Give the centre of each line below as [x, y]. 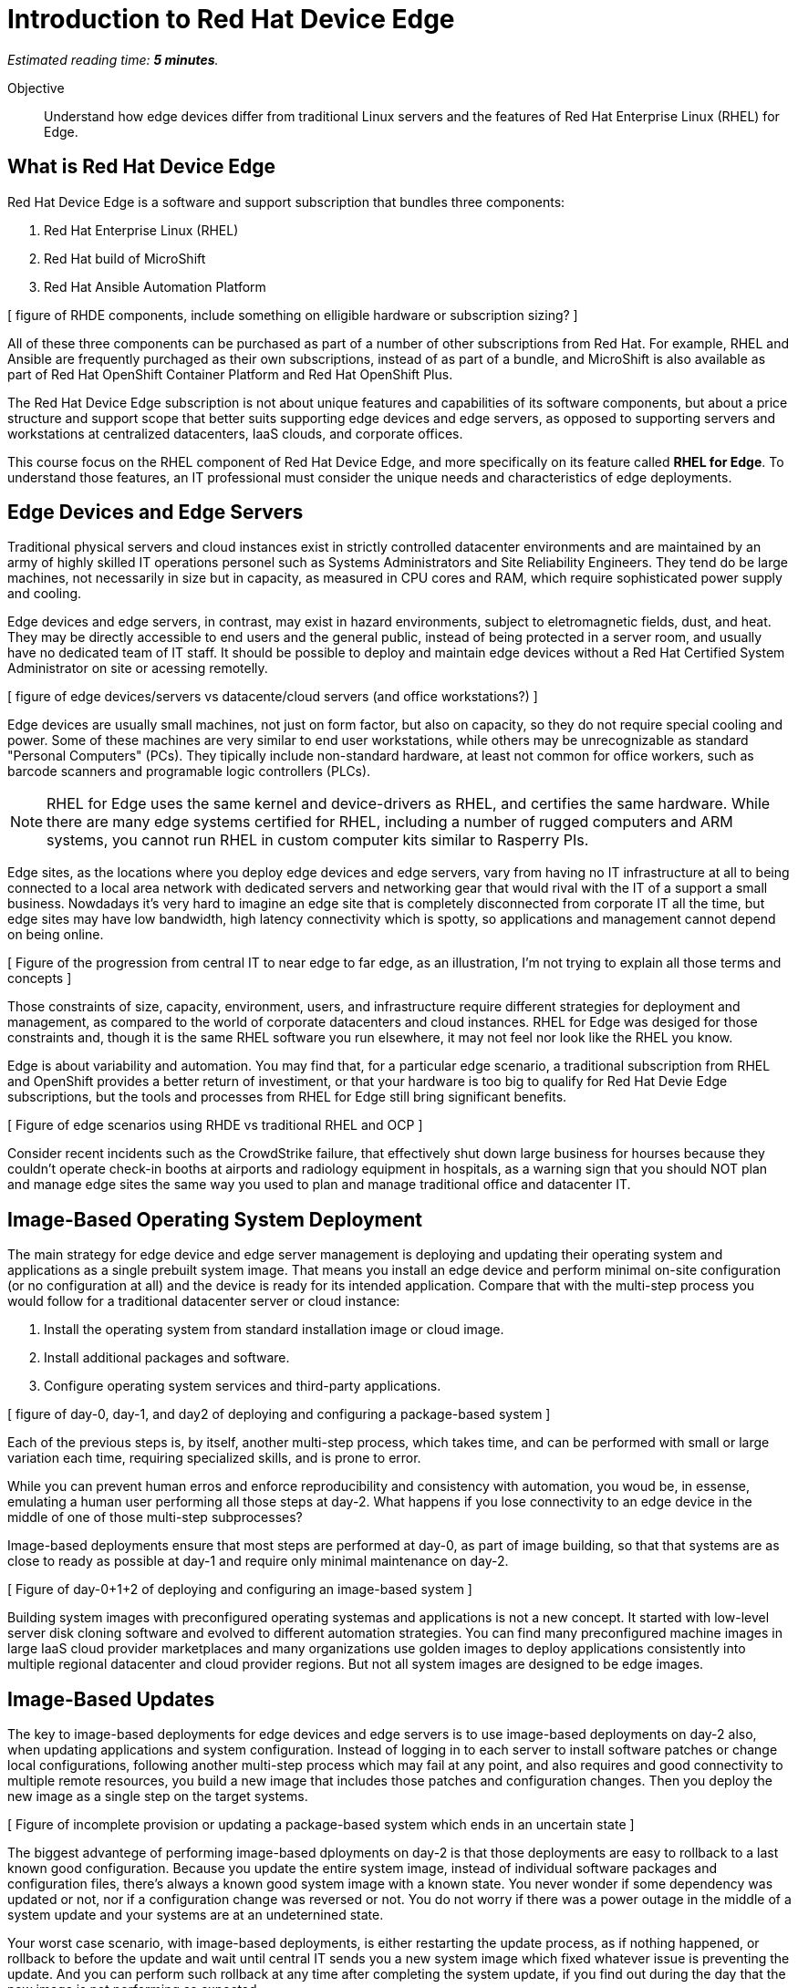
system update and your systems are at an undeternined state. [196, 1915]
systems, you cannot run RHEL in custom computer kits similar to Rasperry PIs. [318, 840]
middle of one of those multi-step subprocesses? [155, 1517]
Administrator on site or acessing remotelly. [138, 668]
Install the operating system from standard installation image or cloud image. [274, 1330]
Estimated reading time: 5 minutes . [113, 59]
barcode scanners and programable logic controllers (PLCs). [189, 771]
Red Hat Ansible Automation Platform [155, 286]
